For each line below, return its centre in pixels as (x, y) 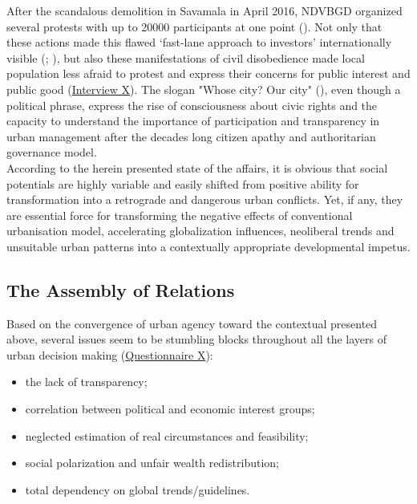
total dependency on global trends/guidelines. (138, 489)
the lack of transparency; (86, 382)
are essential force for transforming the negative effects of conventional (180, 215)
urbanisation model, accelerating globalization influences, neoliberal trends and (200, 231)
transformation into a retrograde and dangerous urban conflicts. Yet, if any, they (205, 199)
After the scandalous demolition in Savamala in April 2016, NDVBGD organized (204, 10)
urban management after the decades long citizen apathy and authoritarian (191, 136)
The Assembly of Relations (121, 289)
